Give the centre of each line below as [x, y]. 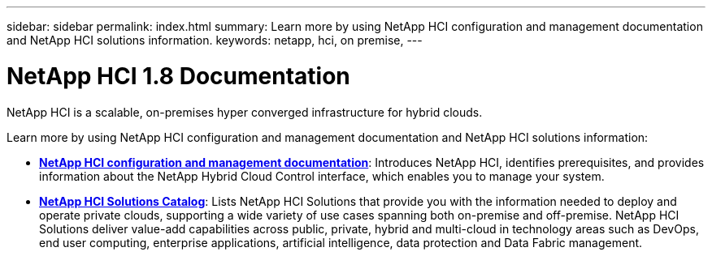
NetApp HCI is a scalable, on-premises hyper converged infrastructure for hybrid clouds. [245, 112]
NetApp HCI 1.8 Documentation [178, 76]
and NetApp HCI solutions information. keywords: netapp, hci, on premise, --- [215, 40]
